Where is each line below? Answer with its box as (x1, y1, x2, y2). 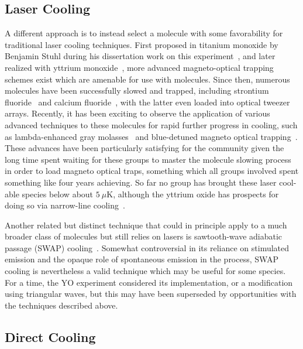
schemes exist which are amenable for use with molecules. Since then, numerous (5, 73, 290, 85)
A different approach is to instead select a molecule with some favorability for (5, 27, 283, 39)
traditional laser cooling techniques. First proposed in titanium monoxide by (5, 38, 278, 50)
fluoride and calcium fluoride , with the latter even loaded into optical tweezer (5, 95, 290, 108)
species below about (22, 187, 94, 200)
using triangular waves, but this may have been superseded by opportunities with (5, 288, 297, 300)
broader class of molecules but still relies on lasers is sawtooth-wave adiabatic (5, 230, 283, 242)
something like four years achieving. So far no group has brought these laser (5, 176, 277, 188)
